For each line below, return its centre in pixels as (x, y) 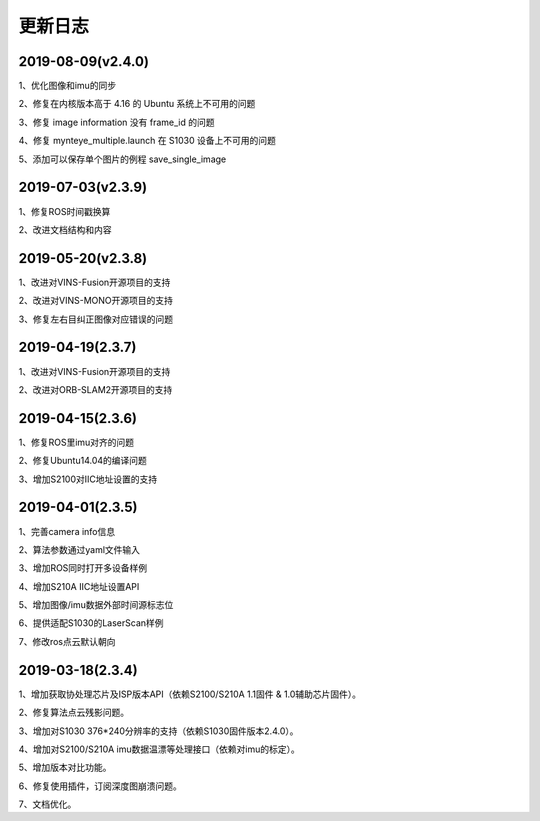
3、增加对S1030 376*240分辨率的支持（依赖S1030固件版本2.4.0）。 (158, 731)
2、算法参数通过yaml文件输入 (79, 549)
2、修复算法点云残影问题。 (74, 712)
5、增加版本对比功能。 (65, 767)
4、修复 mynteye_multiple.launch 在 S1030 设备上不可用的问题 (147, 141)
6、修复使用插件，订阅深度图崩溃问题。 (100, 786)
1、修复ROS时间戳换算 (64, 211)
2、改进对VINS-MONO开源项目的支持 (96, 301)
